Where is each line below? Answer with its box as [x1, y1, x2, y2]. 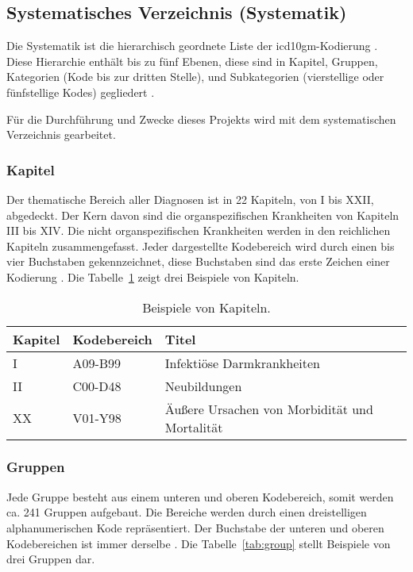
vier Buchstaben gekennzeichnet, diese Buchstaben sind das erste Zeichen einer [6, 253, 390, 270]
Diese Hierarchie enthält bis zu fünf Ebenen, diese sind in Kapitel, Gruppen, [6, 52, 378, 69]
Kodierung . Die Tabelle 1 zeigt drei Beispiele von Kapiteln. [6, 268, 299, 285]
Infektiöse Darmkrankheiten [164, 353, 320, 372]
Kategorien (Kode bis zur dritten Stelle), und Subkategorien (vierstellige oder [6, 68, 384, 85]
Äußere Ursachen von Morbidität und [164, 399, 373, 418]
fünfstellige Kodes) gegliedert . [6, 83, 155, 100]
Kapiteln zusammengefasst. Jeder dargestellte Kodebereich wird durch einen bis [6, 237, 395, 254]
